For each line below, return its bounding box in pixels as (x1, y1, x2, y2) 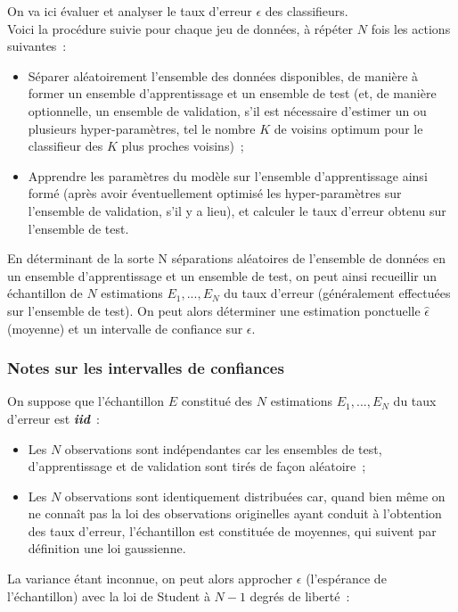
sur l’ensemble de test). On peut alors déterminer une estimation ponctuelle (7, 301, 421, 319)
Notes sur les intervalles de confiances (7, 357, 284, 379)
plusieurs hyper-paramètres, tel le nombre (28, 119, 256, 137)
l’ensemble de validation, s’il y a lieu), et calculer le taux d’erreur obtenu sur (28, 201, 446, 219)
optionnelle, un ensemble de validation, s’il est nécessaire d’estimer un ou (28, 101, 427, 120)
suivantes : (7, 37, 67, 55)
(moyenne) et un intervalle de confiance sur (7, 318, 243, 337)
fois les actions (371, 19, 451, 37)
